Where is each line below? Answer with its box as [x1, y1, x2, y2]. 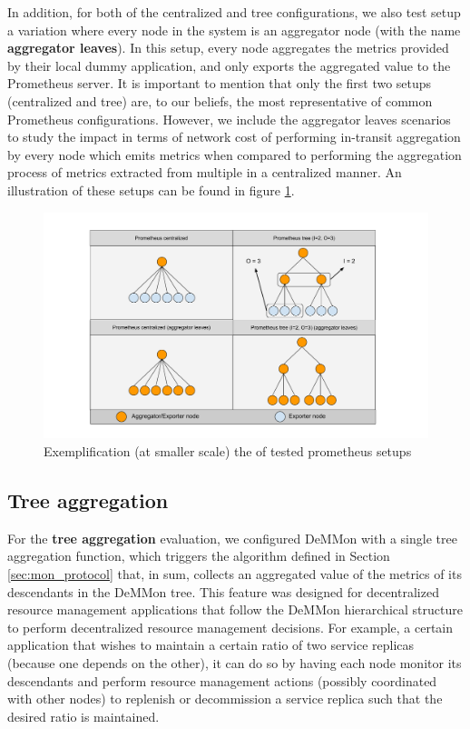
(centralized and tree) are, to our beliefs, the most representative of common [7, 91, 433, 110]
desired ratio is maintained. [7, 706, 160, 725]
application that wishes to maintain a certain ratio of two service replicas [7, 635, 415, 654]
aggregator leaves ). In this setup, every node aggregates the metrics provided [7, 38, 449, 57]
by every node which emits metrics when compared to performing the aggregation [7, 145, 462, 164]
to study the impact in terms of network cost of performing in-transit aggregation [7, 127, 461, 146]
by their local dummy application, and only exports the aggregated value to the [7, 55, 451, 75]
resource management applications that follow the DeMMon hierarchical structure [7, 600, 463, 619]
